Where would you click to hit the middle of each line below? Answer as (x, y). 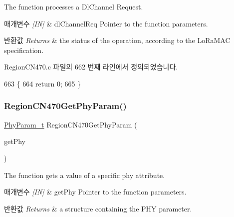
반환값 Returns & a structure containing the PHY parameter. (98, 208)
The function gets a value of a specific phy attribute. (85, 175)
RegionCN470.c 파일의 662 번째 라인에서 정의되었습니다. (91, 67)
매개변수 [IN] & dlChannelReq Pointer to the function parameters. (106, 23)
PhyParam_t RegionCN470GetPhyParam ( (71, 124)
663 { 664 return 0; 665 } (43, 83)
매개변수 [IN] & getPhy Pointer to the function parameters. (95, 192)
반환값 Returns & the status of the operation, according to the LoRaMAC (117, 40)
